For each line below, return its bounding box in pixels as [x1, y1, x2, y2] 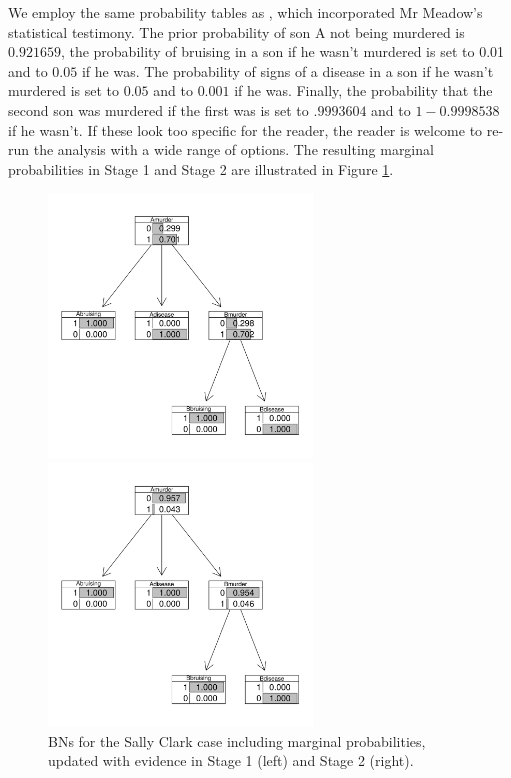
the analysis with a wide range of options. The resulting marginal [33, 139, 434, 160]
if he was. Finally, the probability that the [234, 80, 493, 101]
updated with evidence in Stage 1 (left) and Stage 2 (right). [48, 750, 414, 771]
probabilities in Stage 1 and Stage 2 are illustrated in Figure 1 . [8, 158, 394, 179]
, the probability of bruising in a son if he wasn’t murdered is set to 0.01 [60, 41, 505, 62]
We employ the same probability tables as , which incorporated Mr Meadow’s [8, 2, 483, 22]
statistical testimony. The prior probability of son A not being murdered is [8, 21, 465, 42]
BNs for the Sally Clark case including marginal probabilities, [48, 730, 426, 751]
